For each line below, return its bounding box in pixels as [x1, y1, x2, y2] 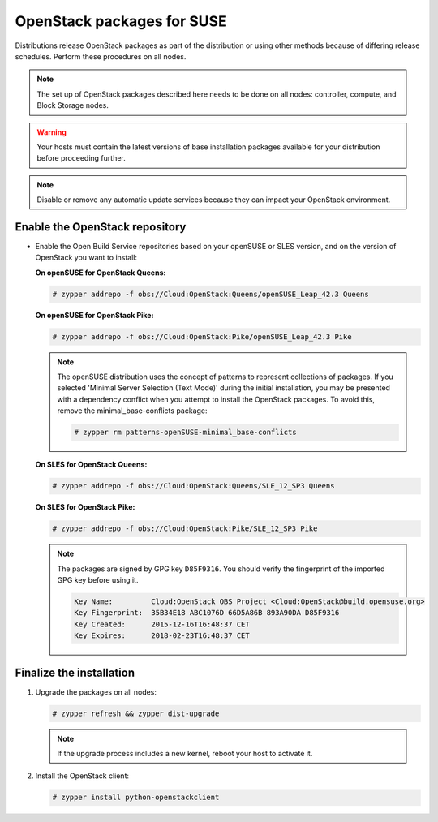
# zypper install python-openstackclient [52, 793, 220, 803]
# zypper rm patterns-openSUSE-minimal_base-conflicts [74, 428, 297, 437]
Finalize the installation [15, 665, 135, 679]
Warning [36, 127, 67, 137]
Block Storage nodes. [36, 101, 109, 110]
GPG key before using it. [57, 575, 139, 584]
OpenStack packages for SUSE [15, 12, 227, 30]
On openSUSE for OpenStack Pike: [35, 310, 154, 320]
